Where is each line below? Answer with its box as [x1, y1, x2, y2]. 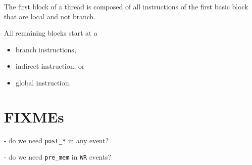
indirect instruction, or [15, 61, 85, 71]
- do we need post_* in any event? [4, 135, 109, 145]
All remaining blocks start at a [4, 28, 98, 38]
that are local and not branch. [4, 11, 96, 21]
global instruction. [15, 77, 71, 87]
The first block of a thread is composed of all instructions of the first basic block [4, 1, 249, 11]
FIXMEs [4, 106, 64, 126]
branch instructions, [15, 44, 76, 54]
